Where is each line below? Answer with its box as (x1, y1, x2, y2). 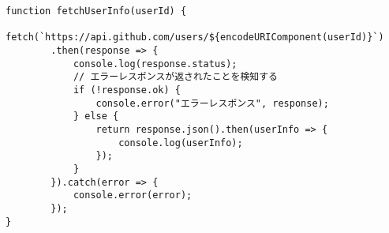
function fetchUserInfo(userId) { (6, 6, 187, 17)
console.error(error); (73, 190, 193, 201)
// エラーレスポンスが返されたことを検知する (73, 71, 278, 83)
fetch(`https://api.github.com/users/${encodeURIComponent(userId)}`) (6, 32, 384, 43)
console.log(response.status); (73, 58, 238, 70)
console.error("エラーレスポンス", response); (95, 97, 329, 109)
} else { (73, 111, 119, 122)
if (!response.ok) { (73, 84, 181, 96)
